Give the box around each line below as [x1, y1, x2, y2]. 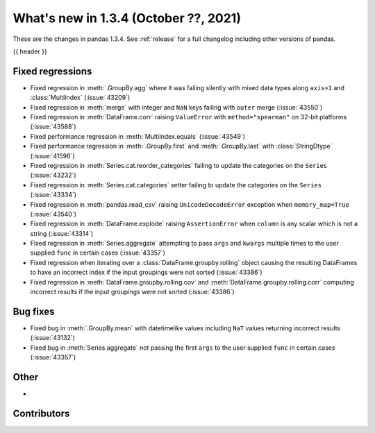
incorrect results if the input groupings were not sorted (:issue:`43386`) [30, 288, 235, 296]
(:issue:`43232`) [30, 171, 76, 180]
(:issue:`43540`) [30, 210, 76, 218]
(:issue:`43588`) [30, 122, 76, 131]
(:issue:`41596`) [30, 151, 76, 160]
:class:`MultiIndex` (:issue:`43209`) [30, 94, 131, 102]
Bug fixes [12, 305, 55, 317]
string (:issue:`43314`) [30, 229, 94, 237]
